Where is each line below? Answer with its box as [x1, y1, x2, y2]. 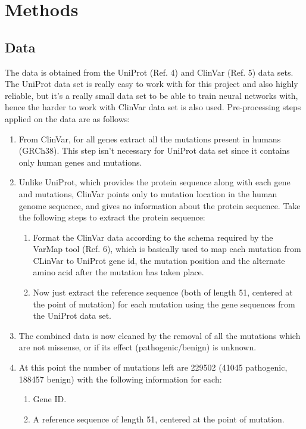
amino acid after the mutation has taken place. [33, 266, 204, 278]
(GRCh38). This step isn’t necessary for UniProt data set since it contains [18, 144, 290, 157]
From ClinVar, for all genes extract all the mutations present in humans [18, 132, 281, 145]
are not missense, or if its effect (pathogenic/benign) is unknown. [18, 341, 257, 353]
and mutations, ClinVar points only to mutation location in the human [18, 187, 277, 200]
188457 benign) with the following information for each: [18, 372, 222, 385]
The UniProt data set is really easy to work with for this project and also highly [5, 77, 298, 90]
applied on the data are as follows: [5, 112, 130, 125]
